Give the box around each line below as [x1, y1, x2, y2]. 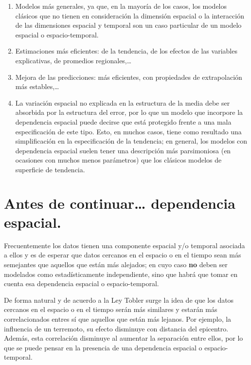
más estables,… [15, 81, 59, 91]
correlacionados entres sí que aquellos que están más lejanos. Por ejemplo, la [4, 313, 232, 324]
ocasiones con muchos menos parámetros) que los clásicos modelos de [15, 155, 222, 165]
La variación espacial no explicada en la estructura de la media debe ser [15, 97, 230, 108]
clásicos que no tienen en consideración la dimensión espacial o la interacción [15, 10, 244, 20]
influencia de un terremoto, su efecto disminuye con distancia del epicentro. [4, 323, 229, 333]
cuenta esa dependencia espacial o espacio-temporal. [4, 278, 159, 289]
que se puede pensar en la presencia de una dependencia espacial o [4, 342, 202, 352]
